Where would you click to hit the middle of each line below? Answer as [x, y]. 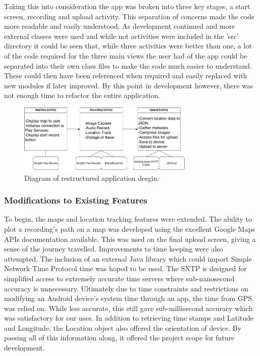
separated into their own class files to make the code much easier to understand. [128, 65]
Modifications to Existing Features [76, 200]
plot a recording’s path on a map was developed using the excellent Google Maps [129, 228]
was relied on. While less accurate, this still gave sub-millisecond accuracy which [128, 308]
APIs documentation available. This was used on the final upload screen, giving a [130, 239]
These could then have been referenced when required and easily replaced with [126, 75]
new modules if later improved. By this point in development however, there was [129, 85]
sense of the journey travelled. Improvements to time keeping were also [114, 249]
